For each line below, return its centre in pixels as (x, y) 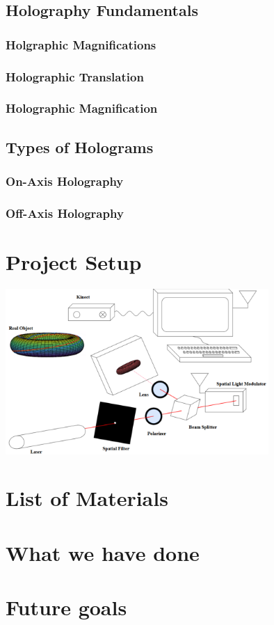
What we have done (103, 552)
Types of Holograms (80, 147)
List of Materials (87, 498)
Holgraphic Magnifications (81, 44)
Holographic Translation (75, 76)
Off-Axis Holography (65, 213)
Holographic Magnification (82, 108)
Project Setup (74, 261)
